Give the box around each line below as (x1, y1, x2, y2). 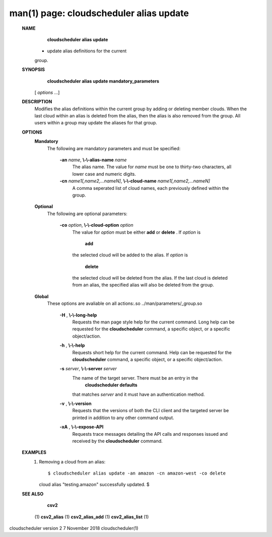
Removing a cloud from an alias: (39, 458, 106, 464)
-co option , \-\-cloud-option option (59, 222, 133, 228)
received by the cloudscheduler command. (72, 438, 163, 444)
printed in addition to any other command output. (72, 415, 174, 421)
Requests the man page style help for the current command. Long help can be (72, 319, 235, 325)
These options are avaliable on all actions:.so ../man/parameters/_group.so (47, 300, 202, 307)
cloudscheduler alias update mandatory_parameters (47, 78, 160, 84)
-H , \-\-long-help (59, 312, 97, 318)
